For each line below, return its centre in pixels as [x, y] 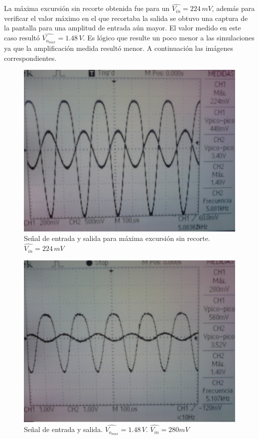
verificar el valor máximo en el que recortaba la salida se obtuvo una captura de [126, 18]
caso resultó [22, 38]
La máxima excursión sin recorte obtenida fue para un [87, 8]
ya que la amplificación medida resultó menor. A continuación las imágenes [119, 48]
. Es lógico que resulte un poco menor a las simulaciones [169, 38]
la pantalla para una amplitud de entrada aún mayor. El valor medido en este [123, 28]
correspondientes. [30, 58]
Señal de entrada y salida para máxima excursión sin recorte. [117, 238]
